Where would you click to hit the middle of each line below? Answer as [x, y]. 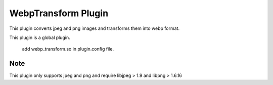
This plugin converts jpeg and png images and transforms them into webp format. [94, 28]
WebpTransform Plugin [59, 13]
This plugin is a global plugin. [40, 37]
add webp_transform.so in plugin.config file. [68, 49]
